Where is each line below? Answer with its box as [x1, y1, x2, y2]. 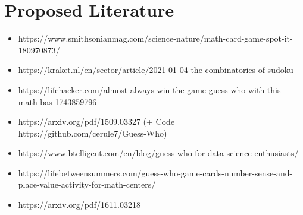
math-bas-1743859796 [18, 95, 97, 107]
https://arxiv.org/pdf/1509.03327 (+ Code [18, 115, 175, 128]
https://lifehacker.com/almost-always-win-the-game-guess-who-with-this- [18, 83, 284, 96]
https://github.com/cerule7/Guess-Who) [18, 127, 167, 139]
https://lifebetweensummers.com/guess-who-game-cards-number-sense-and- [18, 166, 293, 179]
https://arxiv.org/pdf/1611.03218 [18, 198, 140, 211]
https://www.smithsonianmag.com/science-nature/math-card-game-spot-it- [18, 32, 293, 45]
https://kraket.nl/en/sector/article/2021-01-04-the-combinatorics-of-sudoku [18, 64, 293, 76]
